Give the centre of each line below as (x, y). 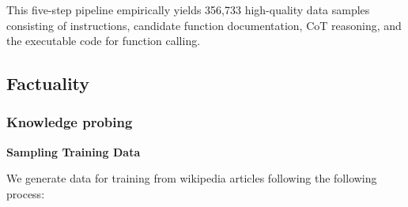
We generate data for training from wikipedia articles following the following (192, 178)
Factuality (48, 83)
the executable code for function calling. (104, 41)
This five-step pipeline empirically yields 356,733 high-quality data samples (188, 9)
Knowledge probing (70, 122)
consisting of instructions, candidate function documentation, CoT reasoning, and (204, 25)
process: (26, 193)
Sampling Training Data (74, 151)
